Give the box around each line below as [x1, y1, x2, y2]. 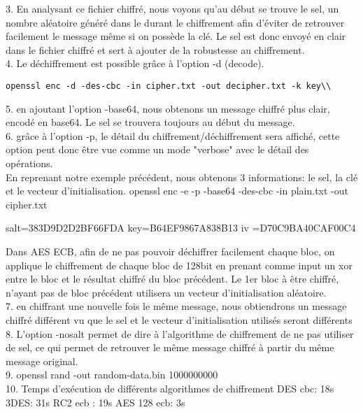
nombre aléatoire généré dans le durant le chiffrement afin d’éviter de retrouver [6, 15, 345, 29]
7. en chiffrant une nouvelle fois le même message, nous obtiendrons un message [6, 299, 347, 313]
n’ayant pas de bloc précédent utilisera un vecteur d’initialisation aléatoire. [6, 285, 327, 299]
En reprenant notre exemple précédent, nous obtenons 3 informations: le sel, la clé [6, 169, 358, 184]
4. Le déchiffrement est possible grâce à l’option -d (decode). [6, 56, 264, 71]
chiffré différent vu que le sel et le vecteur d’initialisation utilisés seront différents [6, 312, 353, 327]
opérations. [6, 156, 53, 170]
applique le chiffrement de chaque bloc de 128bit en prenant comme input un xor [6, 257, 353, 272]
